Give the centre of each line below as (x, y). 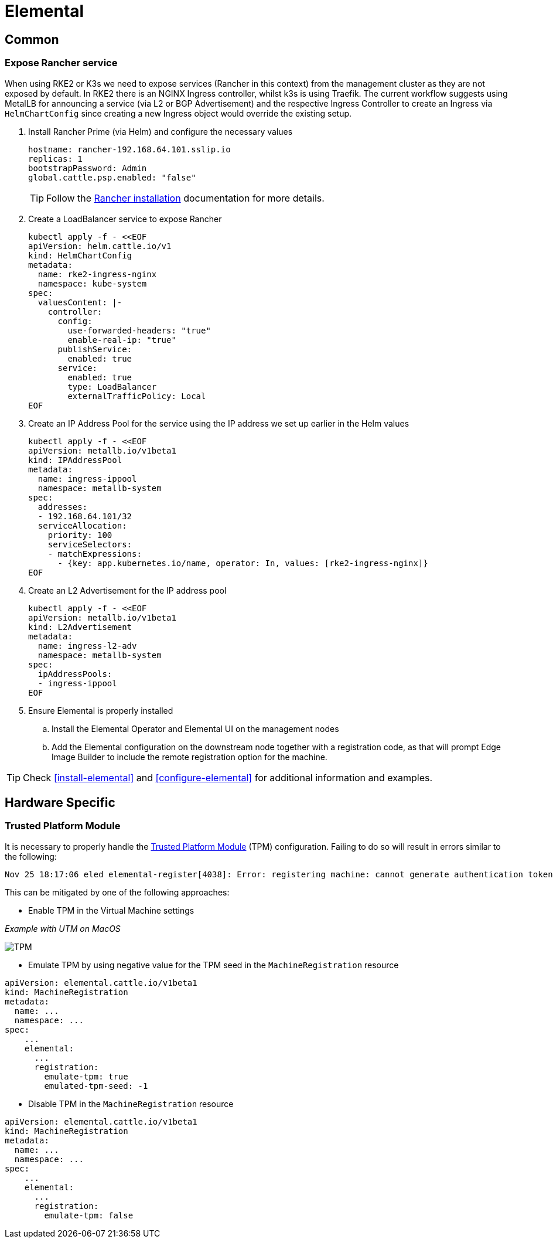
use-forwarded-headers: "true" (139, 330)
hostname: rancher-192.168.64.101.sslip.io (129, 149)
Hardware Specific (60, 802)
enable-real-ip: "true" (122, 340)
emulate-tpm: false (89, 1215)
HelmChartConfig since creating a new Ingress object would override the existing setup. (178, 113)
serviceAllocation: (82, 525)
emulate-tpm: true (86, 1076)
